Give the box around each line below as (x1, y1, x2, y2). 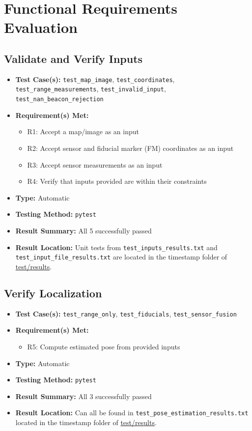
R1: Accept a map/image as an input (27, 126, 139, 137)
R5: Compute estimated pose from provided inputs (27, 341, 180, 351)
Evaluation (4, 17, 78, 37)
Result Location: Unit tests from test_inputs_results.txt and (15, 242, 218, 252)
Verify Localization (4, 285, 102, 300)
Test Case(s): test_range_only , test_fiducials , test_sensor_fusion (15, 308, 237, 318)
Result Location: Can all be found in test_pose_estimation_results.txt (15, 407, 249, 418)
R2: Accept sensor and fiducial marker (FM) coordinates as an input (27, 143, 234, 153)
